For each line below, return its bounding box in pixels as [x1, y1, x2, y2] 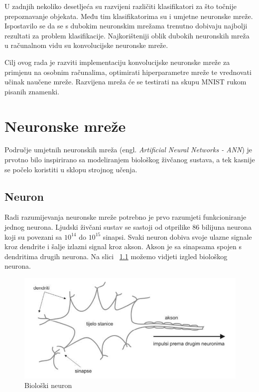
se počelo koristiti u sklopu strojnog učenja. [4, 164, 137, 174]
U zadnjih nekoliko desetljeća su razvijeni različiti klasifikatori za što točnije [4, 1, 237, 11]
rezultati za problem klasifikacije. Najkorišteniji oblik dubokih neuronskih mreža [4, 30, 250, 40]
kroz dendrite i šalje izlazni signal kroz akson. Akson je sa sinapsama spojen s [4, 241, 242, 252]
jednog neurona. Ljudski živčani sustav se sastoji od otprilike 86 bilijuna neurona [4, 222, 252, 232]
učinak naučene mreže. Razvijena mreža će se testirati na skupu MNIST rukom [4, 76, 247, 87]
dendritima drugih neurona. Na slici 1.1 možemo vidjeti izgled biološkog [4, 251, 228, 261]
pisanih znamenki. [4, 86, 60, 96]
